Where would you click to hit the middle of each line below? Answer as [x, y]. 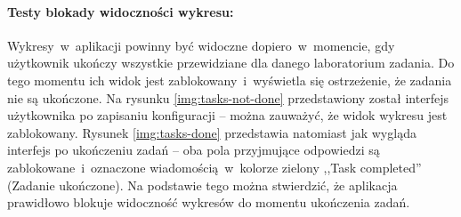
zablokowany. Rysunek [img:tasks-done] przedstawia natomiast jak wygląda [212, 132]
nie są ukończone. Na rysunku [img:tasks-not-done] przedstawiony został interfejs [228, 97]
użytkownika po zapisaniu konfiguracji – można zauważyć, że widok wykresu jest [227, 115]
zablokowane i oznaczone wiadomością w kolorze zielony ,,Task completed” [214, 167]
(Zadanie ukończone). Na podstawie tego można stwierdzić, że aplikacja [202, 185]
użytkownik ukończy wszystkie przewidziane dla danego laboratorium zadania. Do [231, 63]
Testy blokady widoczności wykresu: [121, 11]
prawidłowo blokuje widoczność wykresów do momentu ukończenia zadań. [209, 202]
